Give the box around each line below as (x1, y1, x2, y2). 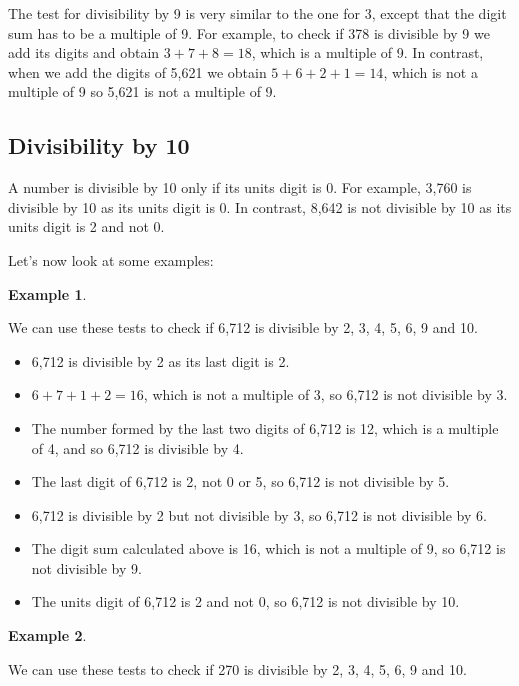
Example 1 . (8, 283, 87, 304)
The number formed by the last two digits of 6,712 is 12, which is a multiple (31, 417, 499, 438)
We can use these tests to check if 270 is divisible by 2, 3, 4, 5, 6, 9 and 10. (8, 658, 467, 679)
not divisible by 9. (31, 557, 142, 578)
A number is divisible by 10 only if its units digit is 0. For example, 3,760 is (8, 177, 472, 198)
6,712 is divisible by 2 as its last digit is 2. (31, 350, 290, 371)
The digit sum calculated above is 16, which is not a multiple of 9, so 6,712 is (31, 538, 506, 559)
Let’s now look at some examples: (8, 249, 214, 270)
